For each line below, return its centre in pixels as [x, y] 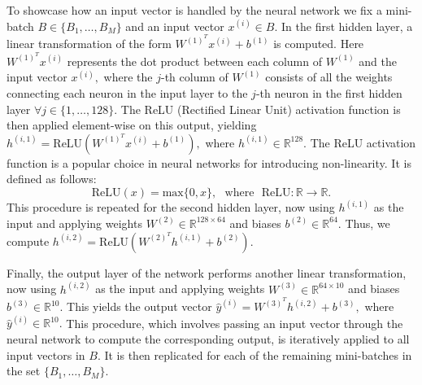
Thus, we [368, 223]
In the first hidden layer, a [347, 26]
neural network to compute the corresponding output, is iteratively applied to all [208, 339]
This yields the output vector [139, 306]
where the [128, 77]
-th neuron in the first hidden [329, 92]
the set [24, 371]
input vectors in [46, 354]
